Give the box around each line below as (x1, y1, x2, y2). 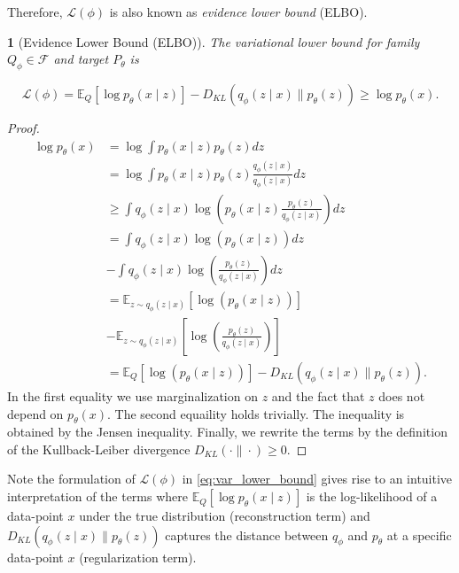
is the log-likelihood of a (306, 487, 438, 506)
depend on (7, 404, 64, 422)
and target (53, 50, 109, 68)
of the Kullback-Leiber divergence (7, 439, 191, 458)
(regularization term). (79, 547, 197, 566)
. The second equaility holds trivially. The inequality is (107, 404, 405, 422)
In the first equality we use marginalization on (7, 386, 258, 405)
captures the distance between (165, 525, 329, 544)
